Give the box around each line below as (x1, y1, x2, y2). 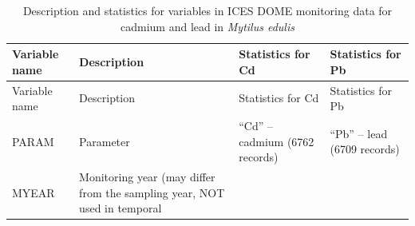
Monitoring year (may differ (79, 169, 215, 185)
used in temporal (79, 200, 162, 216)
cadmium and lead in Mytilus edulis (121, 18, 294, 34)
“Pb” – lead (330, 125, 388, 141)
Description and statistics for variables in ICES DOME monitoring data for (22, 2, 393, 18)
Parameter (79, 133, 130, 149)
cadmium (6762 (239, 133, 314, 149)
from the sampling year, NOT (79, 184, 225, 200)
